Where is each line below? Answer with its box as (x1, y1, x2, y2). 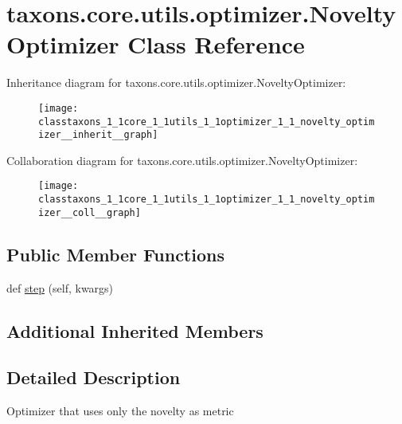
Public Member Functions (6, 241, 224, 266)
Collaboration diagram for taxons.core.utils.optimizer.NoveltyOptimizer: (6, 151, 358, 168)
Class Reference (127, 28, 305, 61)
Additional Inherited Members (6, 318, 263, 343)
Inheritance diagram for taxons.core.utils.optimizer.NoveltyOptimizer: (6, 74, 346, 91)
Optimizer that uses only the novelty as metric (6, 402, 234, 419)
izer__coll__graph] (38, 206, 141, 218)
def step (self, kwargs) (6, 279, 114, 296)
